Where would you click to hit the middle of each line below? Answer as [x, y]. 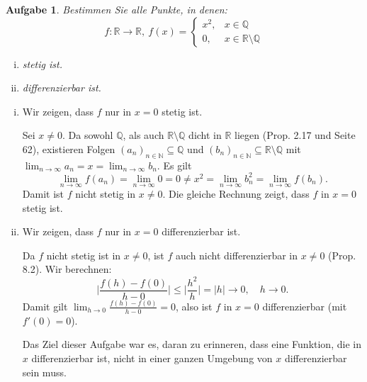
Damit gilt [45, 306]
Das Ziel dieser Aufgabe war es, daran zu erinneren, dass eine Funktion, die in [192, 344]
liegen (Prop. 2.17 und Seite [295, 135]
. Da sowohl [88, 135]
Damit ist [43, 194]
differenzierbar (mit [305, 306]
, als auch [143, 135]
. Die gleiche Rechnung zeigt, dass [236, 194]
